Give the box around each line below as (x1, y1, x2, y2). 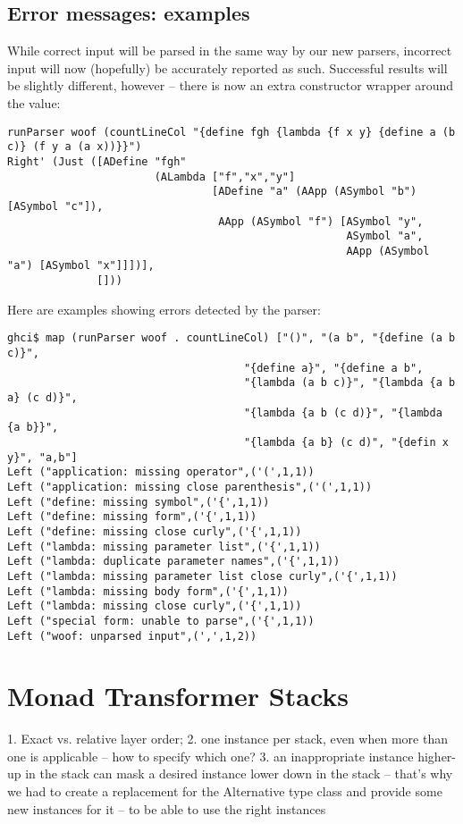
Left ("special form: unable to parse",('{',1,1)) (7, 614, 315, 627)
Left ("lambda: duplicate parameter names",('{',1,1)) (7, 555, 341, 568)
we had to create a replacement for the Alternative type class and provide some (7, 782, 442, 801)
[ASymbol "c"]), (7, 199, 104, 213)
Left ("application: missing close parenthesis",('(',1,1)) (7, 480, 373, 493)
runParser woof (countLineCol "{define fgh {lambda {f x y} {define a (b (7, 125, 456, 139)
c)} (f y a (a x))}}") (7, 140, 142, 154)
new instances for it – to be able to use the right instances (7, 799, 326, 818)
